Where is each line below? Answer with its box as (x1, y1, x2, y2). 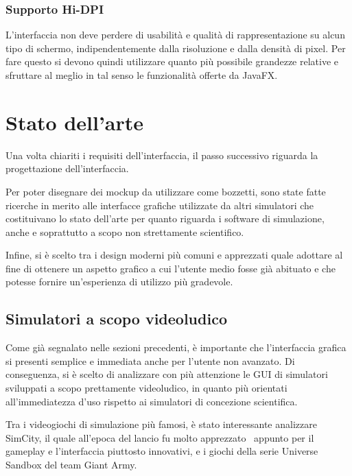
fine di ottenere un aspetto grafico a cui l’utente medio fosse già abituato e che (5, 261, 336, 275)
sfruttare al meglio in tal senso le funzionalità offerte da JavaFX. (5, 68, 278, 82)
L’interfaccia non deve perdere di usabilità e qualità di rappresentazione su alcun (5, 27, 345, 42)
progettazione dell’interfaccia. (5, 161, 129, 176)
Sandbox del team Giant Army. (5, 457, 137, 472)
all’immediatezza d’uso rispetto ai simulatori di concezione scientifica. (5, 394, 298, 408)
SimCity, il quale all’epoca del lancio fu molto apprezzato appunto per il (5, 430, 314, 444)
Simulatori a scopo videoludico (5, 308, 227, 329)
